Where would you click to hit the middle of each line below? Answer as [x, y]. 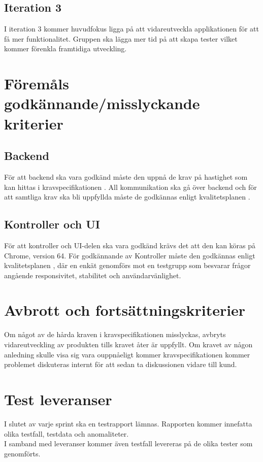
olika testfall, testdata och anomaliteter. [67, 433]
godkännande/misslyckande [102, 103]
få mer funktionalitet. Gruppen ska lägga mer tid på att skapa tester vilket [121, 38]
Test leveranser [58, 399]
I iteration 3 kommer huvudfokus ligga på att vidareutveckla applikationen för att [131, 29]
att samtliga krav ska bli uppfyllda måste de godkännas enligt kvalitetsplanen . [127, 197]
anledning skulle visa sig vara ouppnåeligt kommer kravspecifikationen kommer [127, 354]
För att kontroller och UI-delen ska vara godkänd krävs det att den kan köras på [130, 245]
